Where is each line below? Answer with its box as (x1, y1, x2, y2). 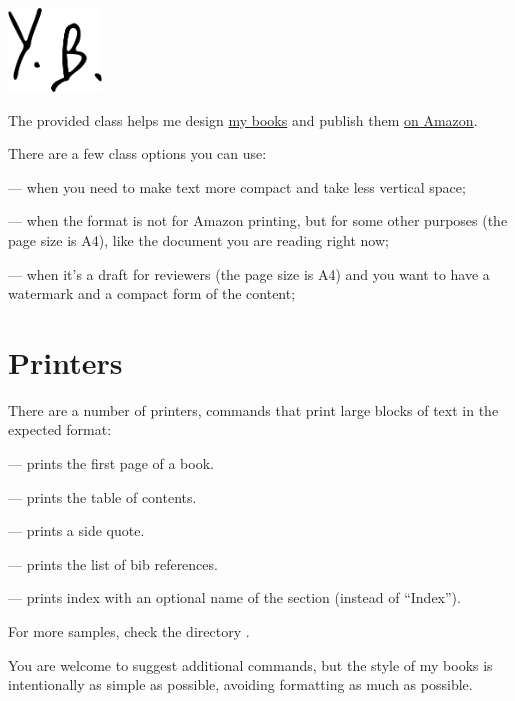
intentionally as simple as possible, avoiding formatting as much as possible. (8, 674, 473, 695)
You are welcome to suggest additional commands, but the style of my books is (8, 654, 493, 675)
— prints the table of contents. (8, 486, 197, 507)
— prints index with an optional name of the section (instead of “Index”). (8, 587, 461, 608)
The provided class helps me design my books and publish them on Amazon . (8, 109, 478, 130)
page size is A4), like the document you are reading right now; (8, 229, 389, 250)
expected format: (8, 419, 112, 440)
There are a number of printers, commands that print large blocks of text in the (8, 399, 499, 420)
